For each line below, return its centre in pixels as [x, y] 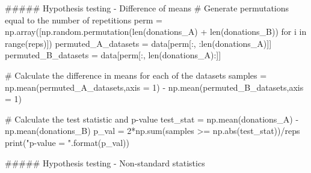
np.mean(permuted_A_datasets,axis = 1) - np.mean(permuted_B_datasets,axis [154, 87]
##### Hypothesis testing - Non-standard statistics [105, 162]
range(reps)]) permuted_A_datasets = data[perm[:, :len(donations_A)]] [138, 43]
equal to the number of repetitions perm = [84, 20]
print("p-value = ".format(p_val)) [67, 142]
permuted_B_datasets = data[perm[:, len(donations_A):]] [113, 55]
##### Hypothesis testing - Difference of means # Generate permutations [147, 8]
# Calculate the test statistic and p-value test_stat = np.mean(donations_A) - [152, 119]
